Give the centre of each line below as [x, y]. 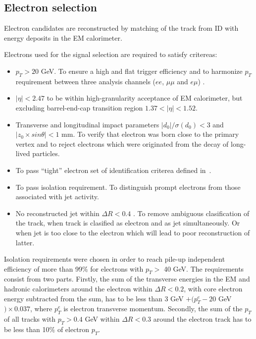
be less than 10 [27, 329]
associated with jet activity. [57, 197]
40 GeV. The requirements [204, 268]
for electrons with [117, 268]
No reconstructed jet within [57, 213]
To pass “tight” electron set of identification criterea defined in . [113, 170]
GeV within [102, 319]
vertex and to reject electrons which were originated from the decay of [122, 143]
